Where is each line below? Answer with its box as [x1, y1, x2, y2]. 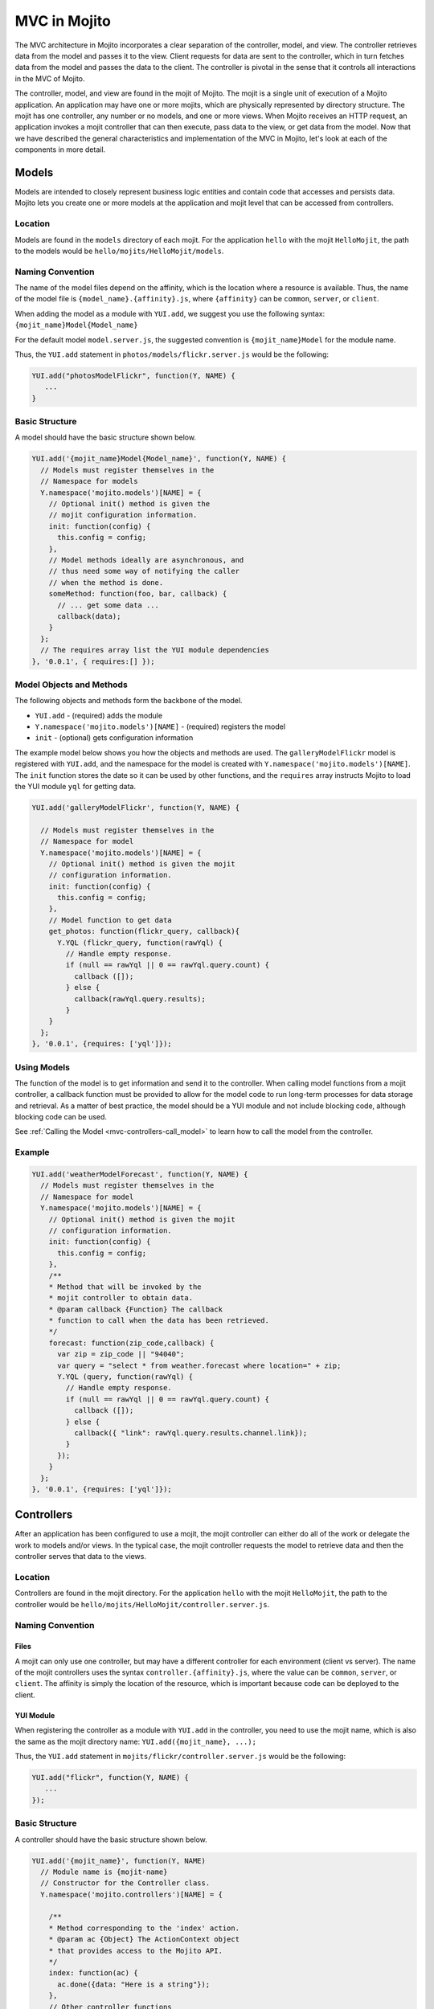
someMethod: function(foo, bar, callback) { [48, 589, 227, 599]
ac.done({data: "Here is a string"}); [57, 1979, 211, 1989]
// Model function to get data [48, 915, 172, 924]
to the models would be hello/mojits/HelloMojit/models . [14, 246, 224, 256]
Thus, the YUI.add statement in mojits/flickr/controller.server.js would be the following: [14, 1752, 346, 1761]
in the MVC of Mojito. [14, 73, 85, 84]
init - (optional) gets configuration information [35, 733, 194, 743]
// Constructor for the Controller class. [40, 1879, 211, 1888]
